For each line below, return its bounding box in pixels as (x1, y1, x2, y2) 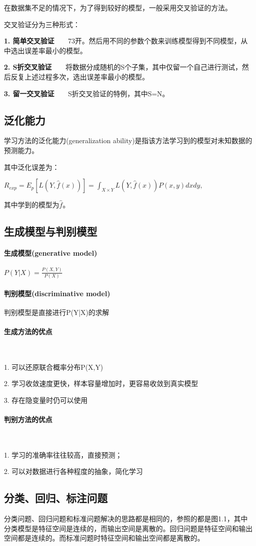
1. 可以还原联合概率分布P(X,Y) (4, 361, 103, 372)
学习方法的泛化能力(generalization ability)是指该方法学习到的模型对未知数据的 (4, 135, 253, 146)
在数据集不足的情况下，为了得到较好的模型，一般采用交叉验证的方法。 (4, 2, 232, 12)
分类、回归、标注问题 (4, 490, 108, 506)
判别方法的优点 (4, 414, 52, 425)
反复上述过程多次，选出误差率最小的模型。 (10, 71, 149, 81)
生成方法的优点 (4, 326, 52, 336)
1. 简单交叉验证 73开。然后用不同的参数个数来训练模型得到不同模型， (4, 36, 241, 46)
